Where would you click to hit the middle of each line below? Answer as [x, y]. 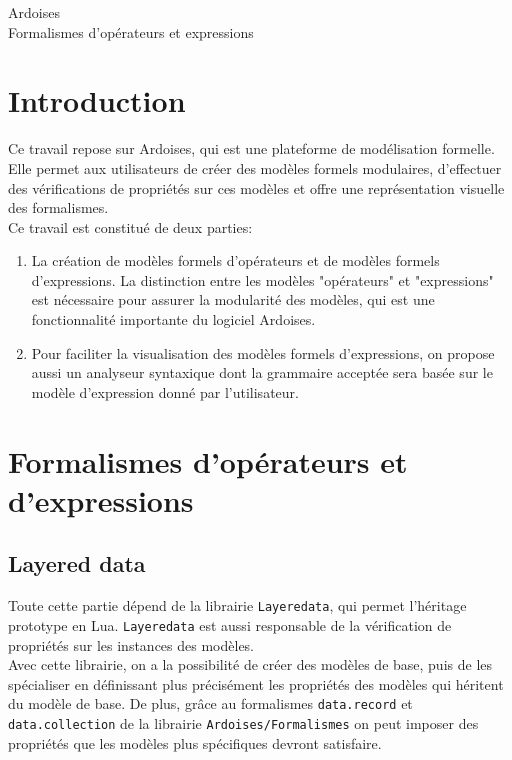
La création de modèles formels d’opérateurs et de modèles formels [235, 260]
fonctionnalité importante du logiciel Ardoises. [173, 319]
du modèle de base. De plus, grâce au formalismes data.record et [210, 703]
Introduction [97, 100]
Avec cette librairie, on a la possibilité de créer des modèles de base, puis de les [250, 664]
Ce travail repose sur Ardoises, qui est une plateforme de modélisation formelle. [251, 148]
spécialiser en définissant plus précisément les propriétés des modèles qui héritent [256, 683]
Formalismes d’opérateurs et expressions [131, 31]
